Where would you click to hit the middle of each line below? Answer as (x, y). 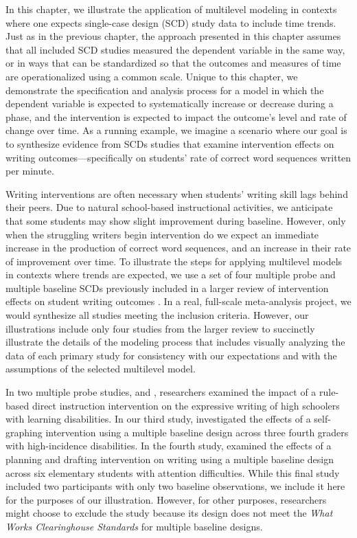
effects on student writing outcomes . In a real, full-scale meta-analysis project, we (178, 301)
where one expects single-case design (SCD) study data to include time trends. (171, 22)
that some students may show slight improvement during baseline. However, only (176, 220)
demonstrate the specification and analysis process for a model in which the (165, 90)
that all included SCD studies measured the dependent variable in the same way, (175, 49)
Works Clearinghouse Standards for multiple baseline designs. (134, 526)
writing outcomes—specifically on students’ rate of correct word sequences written (178, 157)
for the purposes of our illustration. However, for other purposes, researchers (166, 499)
